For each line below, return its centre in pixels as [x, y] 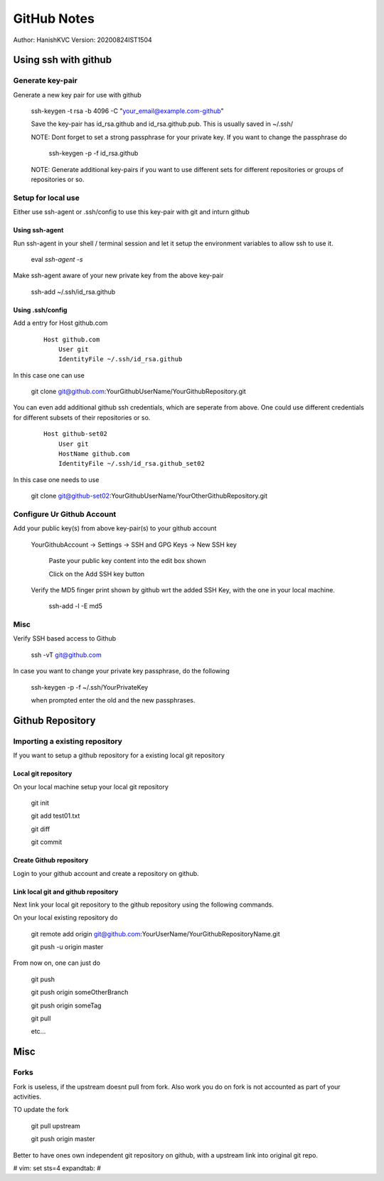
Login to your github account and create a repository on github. [106, 873]
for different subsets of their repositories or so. [82, 417]
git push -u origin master [67, 947]
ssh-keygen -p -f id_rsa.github [94, 154]
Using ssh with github [63, 60]
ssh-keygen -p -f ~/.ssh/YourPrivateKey [90, 687]
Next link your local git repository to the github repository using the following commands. [143, 904]
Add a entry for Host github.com [60, 323]
